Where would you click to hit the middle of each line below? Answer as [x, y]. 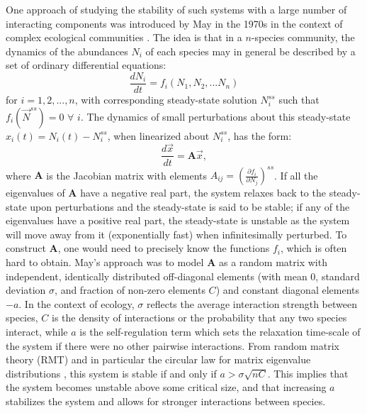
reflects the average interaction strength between [252, 303]
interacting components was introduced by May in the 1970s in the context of [174, 23]
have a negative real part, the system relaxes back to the [203, 192]
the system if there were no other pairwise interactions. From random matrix [173, 345]
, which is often [314, 248]
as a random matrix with [273, 261]
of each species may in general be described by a [250, 51]
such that [299, 100]
